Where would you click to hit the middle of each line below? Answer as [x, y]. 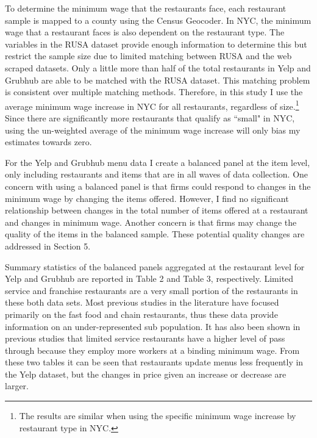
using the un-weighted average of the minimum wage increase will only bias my [153, 130]
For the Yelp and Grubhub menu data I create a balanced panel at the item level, [158, 162]
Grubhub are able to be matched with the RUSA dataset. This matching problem [158, 80]
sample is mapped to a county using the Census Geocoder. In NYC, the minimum [158, 20]
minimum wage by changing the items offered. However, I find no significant [147, 198]
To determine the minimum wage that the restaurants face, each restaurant [146, 8]
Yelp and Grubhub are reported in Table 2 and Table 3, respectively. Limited [149, 278]
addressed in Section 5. [48, 246]
